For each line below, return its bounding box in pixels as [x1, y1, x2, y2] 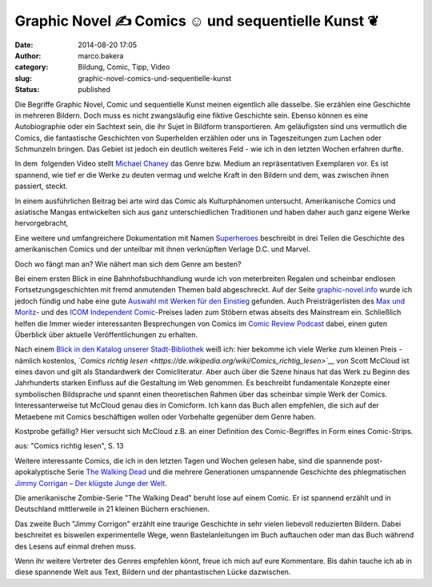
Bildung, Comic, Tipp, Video [78, 62, 170, 72]
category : [14, 62, 49, 72]
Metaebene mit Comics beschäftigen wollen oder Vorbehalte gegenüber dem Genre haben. [14, 412, 316, 421]
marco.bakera [78, 50, 124, 60]
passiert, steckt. [14, 181, 68, 191]
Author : [14, 50, 42, 60]
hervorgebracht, [14, 219, 69, 228]
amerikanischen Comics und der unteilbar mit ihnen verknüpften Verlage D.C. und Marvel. [14, 244, 311, 254]
